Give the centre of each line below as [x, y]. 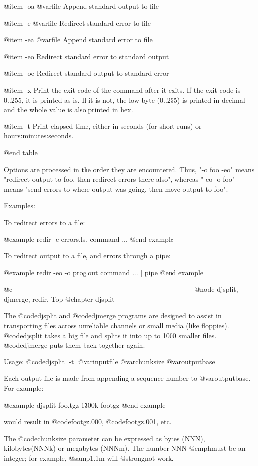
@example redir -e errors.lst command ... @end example [89, 239]
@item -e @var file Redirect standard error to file [77, 23]
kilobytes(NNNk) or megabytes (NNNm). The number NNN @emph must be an [125, 448]
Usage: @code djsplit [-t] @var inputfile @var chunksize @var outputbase [110, 361]
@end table [21, 152]
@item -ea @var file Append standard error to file [78, 40]
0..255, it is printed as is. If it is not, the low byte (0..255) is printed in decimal [125, 99]
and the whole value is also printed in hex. [69, 109]
